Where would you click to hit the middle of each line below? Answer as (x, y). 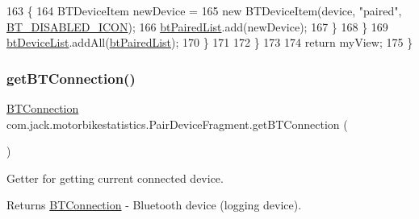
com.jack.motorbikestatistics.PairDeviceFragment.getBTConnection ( (177, 124)
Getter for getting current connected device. (115, 178)
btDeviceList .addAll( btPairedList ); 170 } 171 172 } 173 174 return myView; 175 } (210, 42)
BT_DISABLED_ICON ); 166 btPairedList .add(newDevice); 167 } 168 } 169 (197, 26)
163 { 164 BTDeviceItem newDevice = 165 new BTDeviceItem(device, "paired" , (204, 10)
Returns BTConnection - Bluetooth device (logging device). (154, 205)
